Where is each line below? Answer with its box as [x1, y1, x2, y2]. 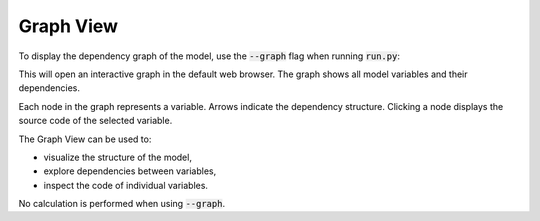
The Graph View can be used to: [18, 133, 152, 145]
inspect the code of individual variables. [43, 179, 209, 191]
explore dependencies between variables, [43, 165, 217, 177]
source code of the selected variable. [18, 115, 173, 127]
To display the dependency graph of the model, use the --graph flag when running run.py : [18, 50, 400, 62]
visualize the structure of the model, [43, 151, 192, 163]
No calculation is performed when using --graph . [18, 198, 225, 210]
